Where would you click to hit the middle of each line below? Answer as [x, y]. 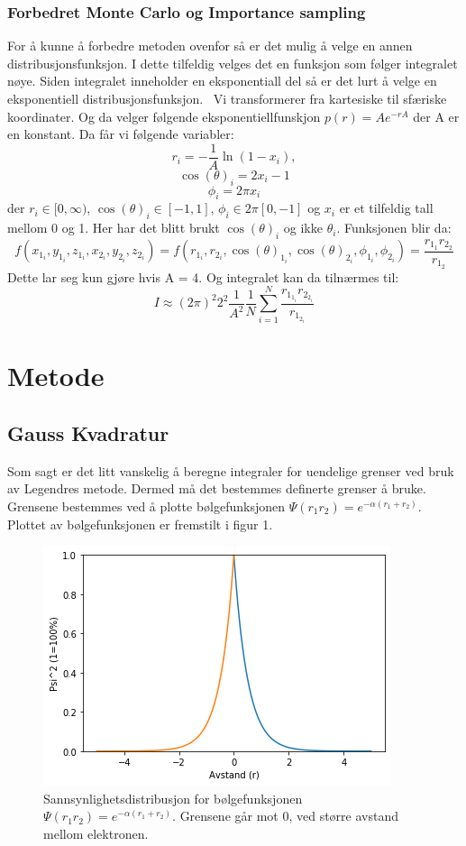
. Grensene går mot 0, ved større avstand [285, 816]
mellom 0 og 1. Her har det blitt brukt [114, 228]
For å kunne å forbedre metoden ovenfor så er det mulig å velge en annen [210, 46]
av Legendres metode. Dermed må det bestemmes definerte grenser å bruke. [217, 488]
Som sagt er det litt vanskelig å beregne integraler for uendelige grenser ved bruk [231, 470]
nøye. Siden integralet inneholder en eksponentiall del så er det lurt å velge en [222, 81]
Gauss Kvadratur [88, 432]
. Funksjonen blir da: [394, 228]
